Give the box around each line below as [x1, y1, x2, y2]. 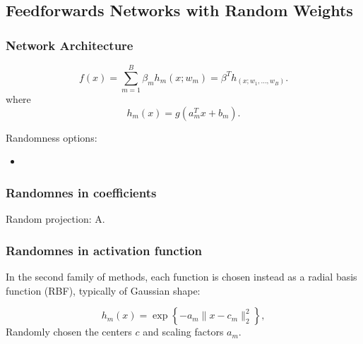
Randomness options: [6, 130, 97, 145]
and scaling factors [143, 324, 224, 339]
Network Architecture [6, 36, 133, 54]
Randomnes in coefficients [6, 183, 157, 201]
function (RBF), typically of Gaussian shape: [6, 283, 201, 297]
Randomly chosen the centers [6, 324, 132, 339]
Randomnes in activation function [6, 241, 203, 259]
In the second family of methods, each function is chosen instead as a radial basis [6, 269, 357, 283]
